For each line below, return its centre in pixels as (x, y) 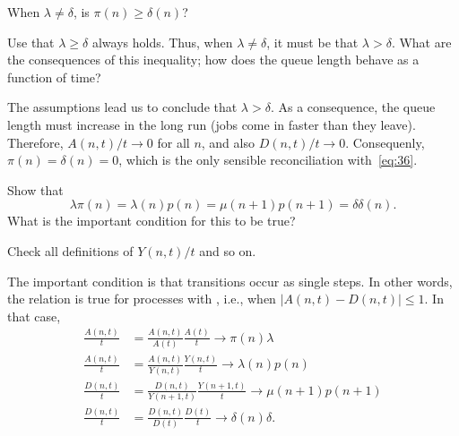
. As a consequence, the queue (353, 107)
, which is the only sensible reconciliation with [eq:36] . (268, 160)
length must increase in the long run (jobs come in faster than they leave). (212, 124)
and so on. (228, 250)
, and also (228, 142)
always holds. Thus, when (162, 42)
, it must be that (312, 42)
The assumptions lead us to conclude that (122, 107)
